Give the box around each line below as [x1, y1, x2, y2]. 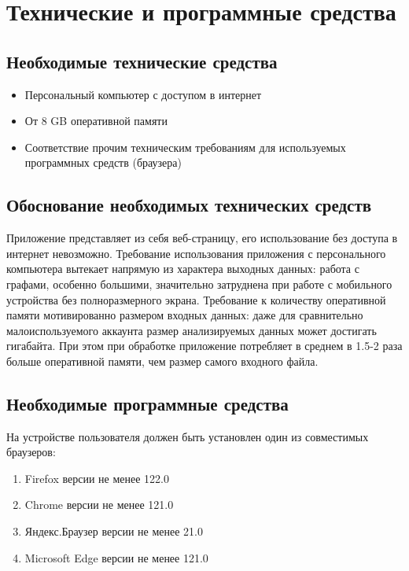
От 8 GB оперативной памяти [24, 112, 168, 129]
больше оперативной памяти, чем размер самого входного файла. [6, 352, 319, 369]
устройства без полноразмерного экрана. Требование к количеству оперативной [6, 291, 386, 308]
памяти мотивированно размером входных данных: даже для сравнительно [6, 307, 363, 323]
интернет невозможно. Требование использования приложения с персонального [6, 245, 386, 261]
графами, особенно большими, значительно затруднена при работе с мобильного [6, 275, 392, 292]
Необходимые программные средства [6, 391, 289, 415]
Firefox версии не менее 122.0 [24, 470, 169, 486]
